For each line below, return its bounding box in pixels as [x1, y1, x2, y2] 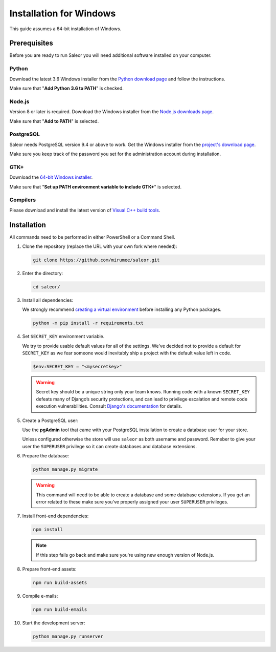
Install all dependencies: [22, 297, 74, 303]
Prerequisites [9, 39, 53, 48]
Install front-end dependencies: [22, 513, 89, 519]
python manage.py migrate [33, 467, 98, 472]
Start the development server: [22, 620, 85, 626]
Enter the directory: [22, 270, 63, 276]
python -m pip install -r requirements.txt [33, 320, 144, 326]
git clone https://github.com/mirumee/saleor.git [33, 257, 160, 263]
